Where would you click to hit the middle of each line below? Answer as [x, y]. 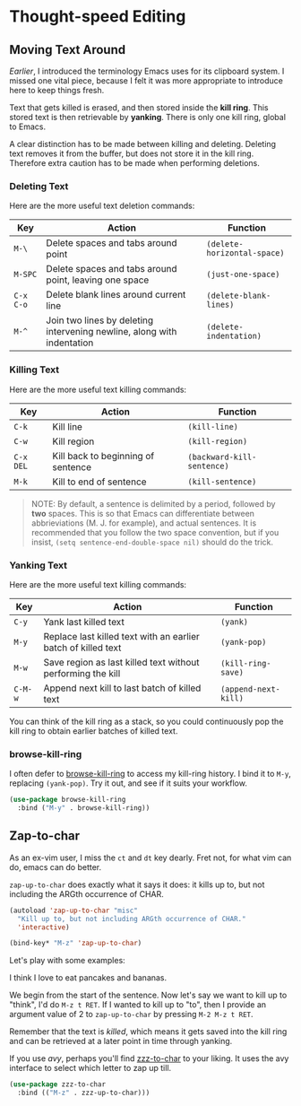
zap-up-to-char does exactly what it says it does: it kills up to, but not [137, 884]
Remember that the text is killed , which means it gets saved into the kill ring [148, 1032]
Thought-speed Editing [98, 17]
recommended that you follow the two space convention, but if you [155, 532]
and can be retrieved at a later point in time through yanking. [121, 1041]
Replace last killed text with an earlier [121, 636]
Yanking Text [39, 565]
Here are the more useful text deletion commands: [102, 206]
